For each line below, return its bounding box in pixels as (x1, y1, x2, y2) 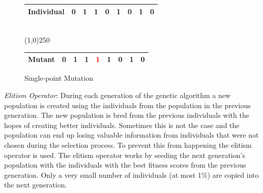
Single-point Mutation (24, 73, 93, 83)
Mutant (28, 54, 55, 65)
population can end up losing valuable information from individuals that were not (4, 130, 259, 140)
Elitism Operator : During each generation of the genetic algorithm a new (4, 89, 231, 100)
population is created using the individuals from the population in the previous (4, 100, 251, 110)
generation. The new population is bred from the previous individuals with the (4, 110, 249, 120)
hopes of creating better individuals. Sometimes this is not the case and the (4, 119, 240, 130)
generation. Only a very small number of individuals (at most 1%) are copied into (4, 169, 259, 180)
